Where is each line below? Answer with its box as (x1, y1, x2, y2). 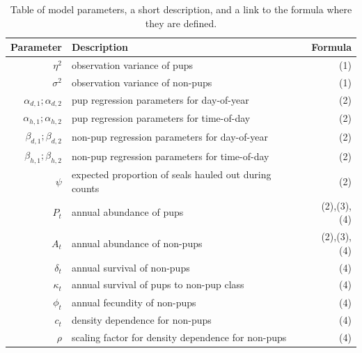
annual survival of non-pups (71, 260, 190, 274)
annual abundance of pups (71, 205, 184, 219)
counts (71, 180, 100, 195)
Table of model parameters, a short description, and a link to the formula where (10, 2, 352, 16)
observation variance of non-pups (71, 74, 212, 89)
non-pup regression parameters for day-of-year (71, 129, 268, 143)
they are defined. (145, 15, 217, 30)
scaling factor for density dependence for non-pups (71, 330, 287, 345)
